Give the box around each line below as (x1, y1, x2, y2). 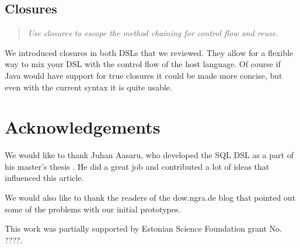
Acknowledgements (5, 115, 161, 139)
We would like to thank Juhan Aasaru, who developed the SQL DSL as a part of (5, 149, 294, 161)
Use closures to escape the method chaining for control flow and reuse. (27, 27, 278, 39)
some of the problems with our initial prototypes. (5, 202, 181, 215)
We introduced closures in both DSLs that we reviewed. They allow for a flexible (5, 46, 294, 58)
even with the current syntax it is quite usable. (5, 81, 172, 93)
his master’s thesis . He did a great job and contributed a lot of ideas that (5, 160, 270, 172)
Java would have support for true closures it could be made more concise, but (5, 69, 282, 81)
